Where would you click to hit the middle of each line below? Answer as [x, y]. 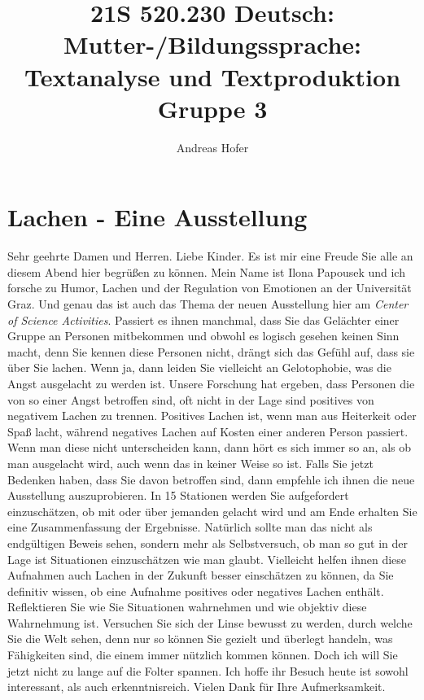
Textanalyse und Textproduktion [212, 76]
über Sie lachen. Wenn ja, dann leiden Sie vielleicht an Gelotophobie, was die [199, 367]
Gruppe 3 [212, 108]
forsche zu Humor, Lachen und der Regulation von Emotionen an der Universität [210, 288]
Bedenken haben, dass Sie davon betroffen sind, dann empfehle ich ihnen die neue [211, 479]
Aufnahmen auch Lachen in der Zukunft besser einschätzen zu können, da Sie [201, 575]
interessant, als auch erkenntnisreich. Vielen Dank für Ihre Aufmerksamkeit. [197, 687]
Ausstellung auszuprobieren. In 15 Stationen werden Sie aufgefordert [178, 495]
